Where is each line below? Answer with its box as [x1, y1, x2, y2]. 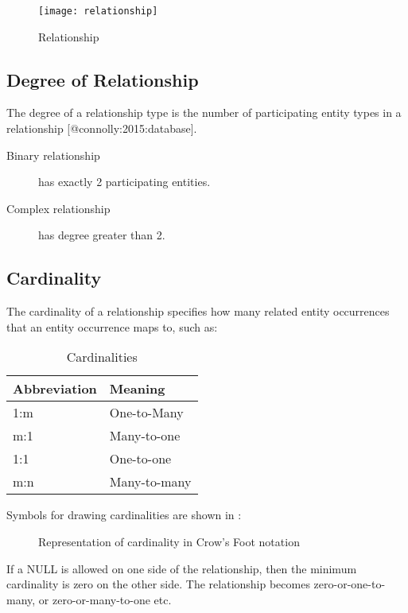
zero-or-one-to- [313, 576, 386, 592]
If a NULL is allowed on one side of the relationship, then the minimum [6, 560, 357, 576]
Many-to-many [109, 472, 192, 491]
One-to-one [109, 449, 172, 468]
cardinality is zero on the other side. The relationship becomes [6, 576, 310, 592]
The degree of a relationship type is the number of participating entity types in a [6, 104, 402, 121]
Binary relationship [6, 146, 100, 163]
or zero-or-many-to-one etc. [38, 591, 172, 607]
